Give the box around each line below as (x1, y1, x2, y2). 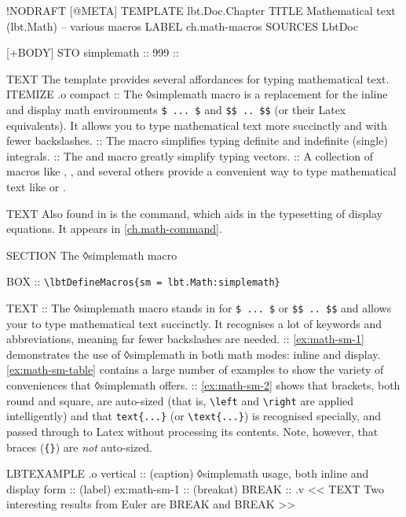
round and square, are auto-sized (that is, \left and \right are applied (6, 392, 354, 408)
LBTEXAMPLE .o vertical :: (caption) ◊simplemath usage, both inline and (6, 465, 369, 482)
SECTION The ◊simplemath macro (6, 246, 177, 263)
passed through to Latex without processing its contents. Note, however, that (6, 423, 379, 439)
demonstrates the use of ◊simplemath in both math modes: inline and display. (6, 345, 381, 362)
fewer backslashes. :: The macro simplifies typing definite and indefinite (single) (6, 132, 388, 149)
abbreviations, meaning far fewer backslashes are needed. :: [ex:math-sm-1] (6, 331, 364, 347)
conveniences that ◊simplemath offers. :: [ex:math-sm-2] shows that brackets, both (6, 377, 401, 393)
